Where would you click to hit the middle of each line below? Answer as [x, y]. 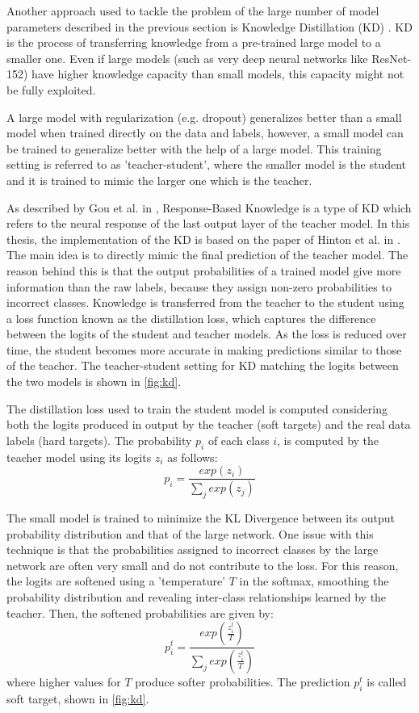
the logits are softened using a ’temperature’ [116, 581]
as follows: [193, 457]
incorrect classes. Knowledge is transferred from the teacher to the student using [205, 302]
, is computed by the [328, 440]
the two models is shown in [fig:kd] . [94, 382]
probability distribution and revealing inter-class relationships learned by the [197, 596]
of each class [239, 440]
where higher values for [64, 681]
